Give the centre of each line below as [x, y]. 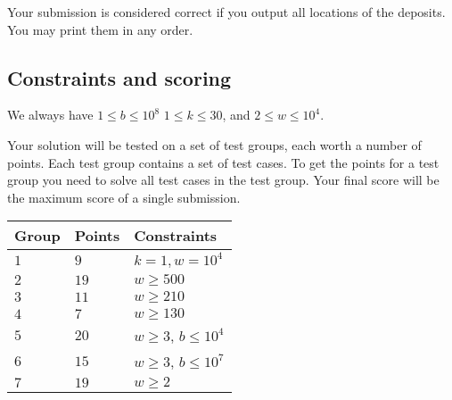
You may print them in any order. [100, 29]
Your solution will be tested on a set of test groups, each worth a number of [214, 144]
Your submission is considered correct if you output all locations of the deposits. [226, 12]
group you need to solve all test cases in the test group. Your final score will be [223, 180]
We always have [50, 115]
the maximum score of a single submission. [124, 197]
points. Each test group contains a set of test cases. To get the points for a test [223, 162]
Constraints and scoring [119, 77]
